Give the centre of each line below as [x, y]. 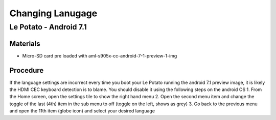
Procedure [27, 70]
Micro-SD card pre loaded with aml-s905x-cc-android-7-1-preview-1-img [100, 55]
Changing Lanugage [53, 13]
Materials [25, 43]
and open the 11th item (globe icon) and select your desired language [82, 111]
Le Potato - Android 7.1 [48, 27]
